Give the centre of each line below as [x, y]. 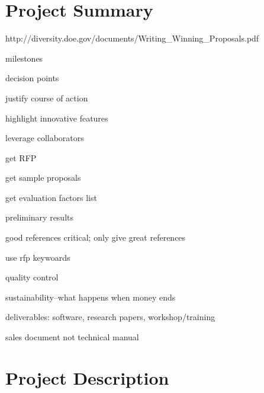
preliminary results [40, 217]
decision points [32, 78]
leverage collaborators [45, 138]
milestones [24, 58]
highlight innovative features [57, 118]
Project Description [87, 377]
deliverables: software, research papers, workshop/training [110, 317]
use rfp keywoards [38, 257]
